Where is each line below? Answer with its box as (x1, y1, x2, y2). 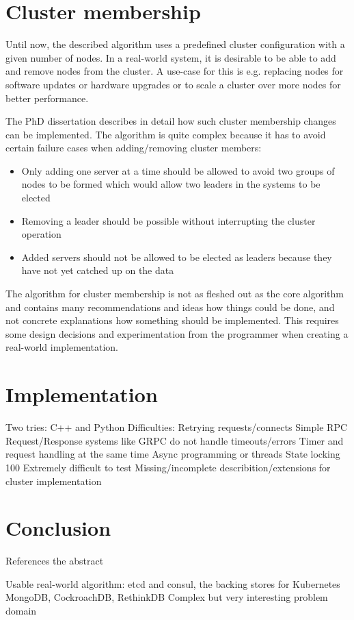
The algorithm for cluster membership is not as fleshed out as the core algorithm (5, 286, 344, 301)
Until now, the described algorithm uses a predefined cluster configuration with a (5, 37, 345, 51)
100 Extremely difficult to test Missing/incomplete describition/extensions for (5, 460, 331, 474)
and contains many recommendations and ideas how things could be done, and (5, 299, 335, 314)
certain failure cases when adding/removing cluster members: (5, 140, 262, 155)
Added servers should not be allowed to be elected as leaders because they (21, 249, 332, 264)
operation (21, 227, 62, 241)
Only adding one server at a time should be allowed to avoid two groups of (21, 163, 335, 177)
